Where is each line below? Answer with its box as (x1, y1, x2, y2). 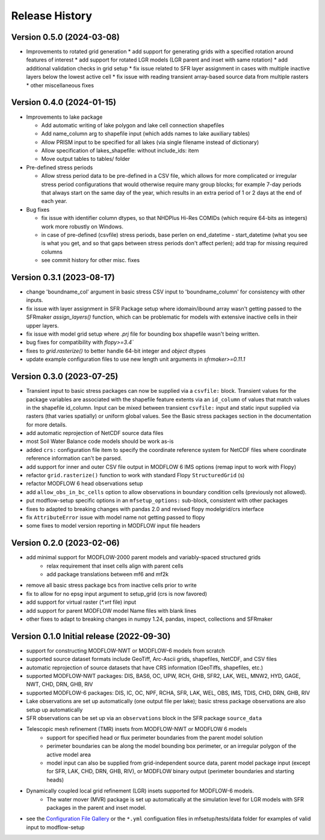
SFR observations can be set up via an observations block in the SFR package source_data (26, 715, 262, 722)
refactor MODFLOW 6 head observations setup (26, 480, 143, 487)
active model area (46, 751, 91, 758)
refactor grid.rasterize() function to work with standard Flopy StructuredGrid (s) (26, 472, 245, 479)
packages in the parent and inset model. (46, 804, 147, 811)
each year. (41, 198, 67, 205)
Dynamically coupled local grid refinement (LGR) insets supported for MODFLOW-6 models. (26, 787, 254, 795)
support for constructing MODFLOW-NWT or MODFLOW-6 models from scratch (26, 647, 225, 654)
